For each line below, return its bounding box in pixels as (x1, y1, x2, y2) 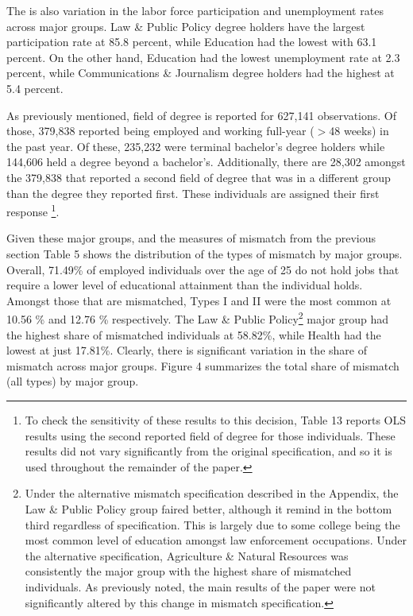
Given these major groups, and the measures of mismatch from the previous (6, 230, 376, 246)
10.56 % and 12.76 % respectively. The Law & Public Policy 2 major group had (6, 308, 389, 327)
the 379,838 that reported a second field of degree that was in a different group (6, 169, 391, 185)
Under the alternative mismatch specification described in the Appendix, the (25, 485, 399, 502)
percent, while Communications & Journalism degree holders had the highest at (6, 64, 395, 81)
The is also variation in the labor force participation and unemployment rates (6, 2, 384, 18)
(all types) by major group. (6, 373, 139, 389)
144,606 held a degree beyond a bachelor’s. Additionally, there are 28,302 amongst (6, 153, 406, 170)
